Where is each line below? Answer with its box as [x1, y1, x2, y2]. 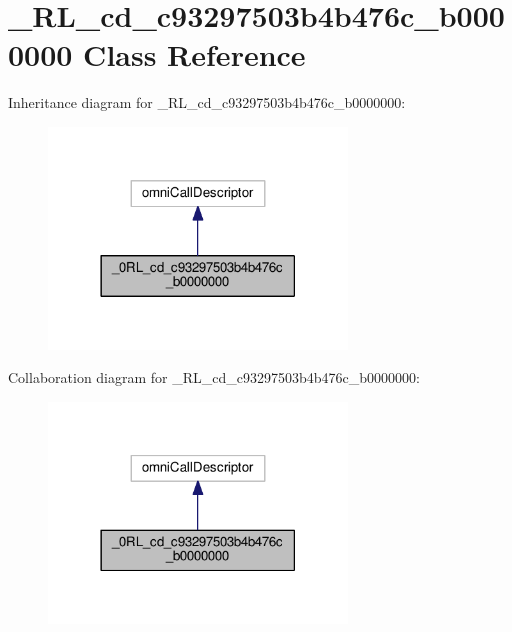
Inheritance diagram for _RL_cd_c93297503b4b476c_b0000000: [8, 92, 406, 113]
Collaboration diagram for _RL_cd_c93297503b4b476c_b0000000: [8, 367, 420, 388]
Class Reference [83, 34, 306, 75]
